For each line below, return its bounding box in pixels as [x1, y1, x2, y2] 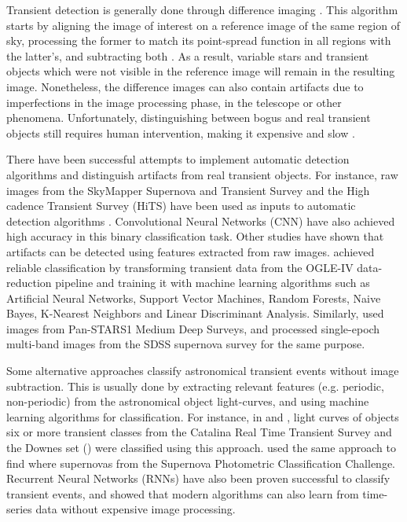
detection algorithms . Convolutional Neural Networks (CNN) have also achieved [6, 212, 395, 229]
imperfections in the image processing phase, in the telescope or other [6, 94, 342, 110]
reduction [6, 274, 52, 291]
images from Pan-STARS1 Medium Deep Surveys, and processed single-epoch [6, 320, 380, 336]
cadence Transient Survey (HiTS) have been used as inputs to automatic [6, 197, 356, 214]
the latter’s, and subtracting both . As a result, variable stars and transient [6, 47, 369, 64]
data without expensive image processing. [35, 501, 236, 517]
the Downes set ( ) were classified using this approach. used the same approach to [6, 439, 396, 456]
